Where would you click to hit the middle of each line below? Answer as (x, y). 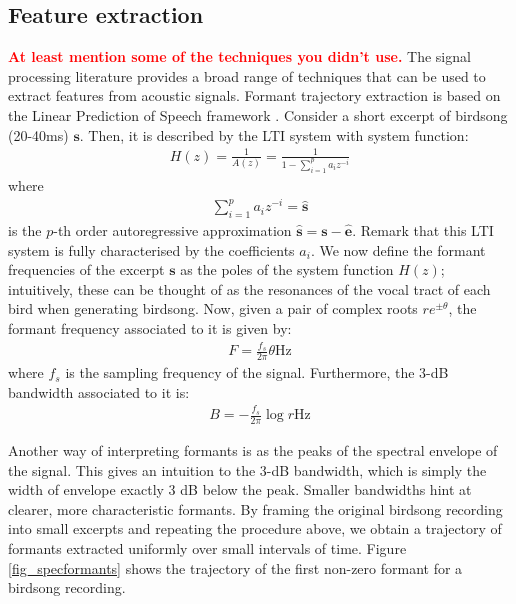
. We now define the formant (398, 249)
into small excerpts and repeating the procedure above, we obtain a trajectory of (255, 528)
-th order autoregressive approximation (172, 230)
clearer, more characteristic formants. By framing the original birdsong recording (255, 508)
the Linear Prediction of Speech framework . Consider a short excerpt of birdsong (258, 114)
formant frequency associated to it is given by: (150, 328)
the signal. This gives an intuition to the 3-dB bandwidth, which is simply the (247, 469)
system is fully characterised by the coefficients (151, 249)
